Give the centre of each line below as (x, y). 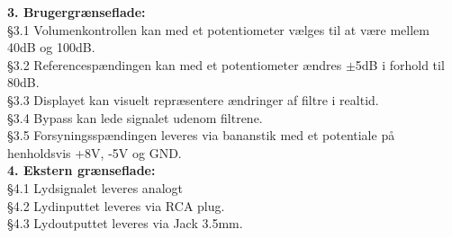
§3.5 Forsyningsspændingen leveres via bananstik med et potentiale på (201, 135)
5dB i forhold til (400, 64)
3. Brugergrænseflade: (77, 12)
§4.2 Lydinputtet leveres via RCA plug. (116, 205)
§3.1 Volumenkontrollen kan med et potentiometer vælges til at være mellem (218, 29)
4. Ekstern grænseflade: (81, 170)
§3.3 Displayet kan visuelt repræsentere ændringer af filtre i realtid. (193, 99)
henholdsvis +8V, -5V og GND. (95, 152)
